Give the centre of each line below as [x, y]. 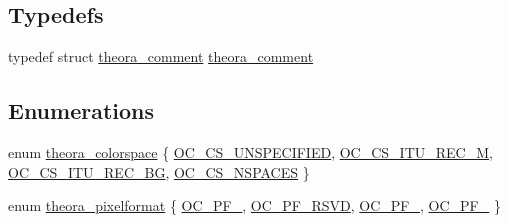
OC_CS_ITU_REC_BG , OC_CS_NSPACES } [159, 171]
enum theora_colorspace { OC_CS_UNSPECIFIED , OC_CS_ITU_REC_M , [250, 152]
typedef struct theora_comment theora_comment [161, 56]
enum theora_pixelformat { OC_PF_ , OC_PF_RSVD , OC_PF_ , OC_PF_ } [254, 205]
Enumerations [81, 110]
